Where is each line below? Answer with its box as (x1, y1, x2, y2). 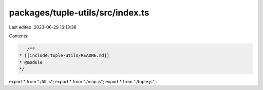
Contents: (9, 33, 29, 39)
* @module (19, 60, 43, 65)
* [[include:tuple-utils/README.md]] (19, 53, 110, 58)
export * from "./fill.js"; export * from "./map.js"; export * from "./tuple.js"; (9, 79, 156, 85)
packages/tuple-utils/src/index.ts (9, 7, 150, 18)
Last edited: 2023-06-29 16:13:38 (9, 24, 76, 30)
